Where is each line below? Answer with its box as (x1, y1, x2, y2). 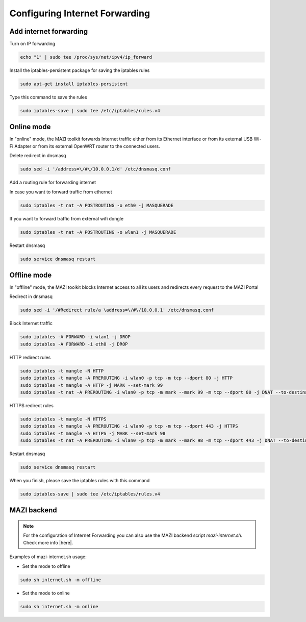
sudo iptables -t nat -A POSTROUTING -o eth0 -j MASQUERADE (20, 202, 174, 208)
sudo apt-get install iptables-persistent (20, 81, 128, 87)
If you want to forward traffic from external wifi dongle (9, 215, 124, 221)
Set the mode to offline (22, 563, 71, 569)
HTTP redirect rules (9, 354, 51, 360)
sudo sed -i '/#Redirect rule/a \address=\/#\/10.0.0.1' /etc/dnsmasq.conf (20, 307, 214, 313)
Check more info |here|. (23, 539, 73, 545)
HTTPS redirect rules (9, 402, 54, 408)
